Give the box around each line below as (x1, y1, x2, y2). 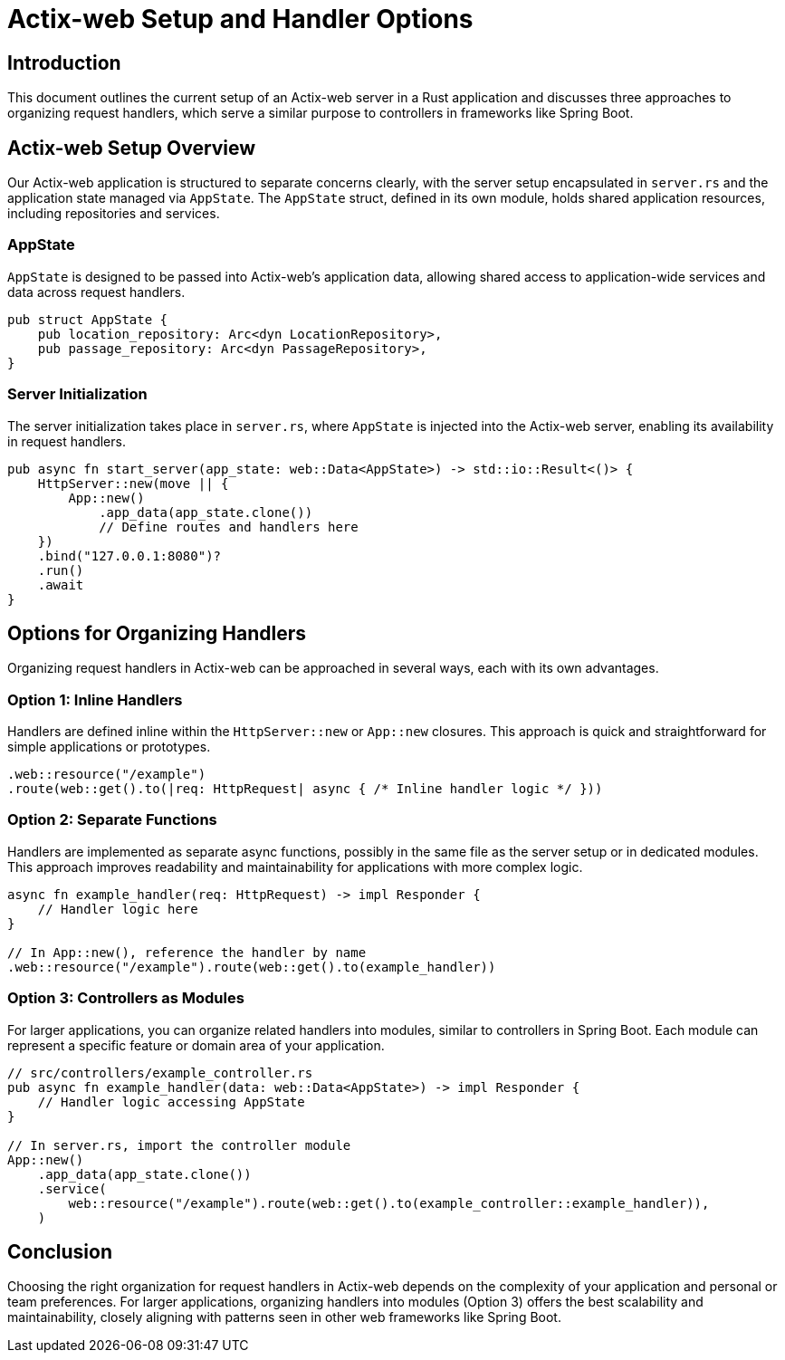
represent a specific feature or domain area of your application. (7, 1037, 385, 1053)
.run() (37, 562, 84, 578)
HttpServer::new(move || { (37, 475, 229, 491)
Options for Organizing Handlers (7, 621, 306, 645)
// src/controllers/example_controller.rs (7, 1065, 313, 1080)
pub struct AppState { (7, 311, 168, 327)
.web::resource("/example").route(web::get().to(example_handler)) (7, 959, 496, 974)
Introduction (7, 51, 121, 74)
